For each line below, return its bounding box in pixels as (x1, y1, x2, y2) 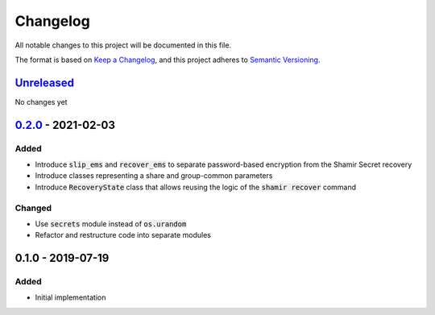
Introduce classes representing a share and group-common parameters (35, 171, 273, 180)
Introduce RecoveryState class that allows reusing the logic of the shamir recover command (35, 182, 357, 192)
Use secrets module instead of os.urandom (35, 218, 187, 229)
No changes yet (14, 97, 68, 106)
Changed (14, 202, 52, 213)
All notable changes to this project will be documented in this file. (14, 40, 232, 50)
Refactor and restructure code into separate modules (35, 230, 211, 240)
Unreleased (14, 76, 75, 89)
